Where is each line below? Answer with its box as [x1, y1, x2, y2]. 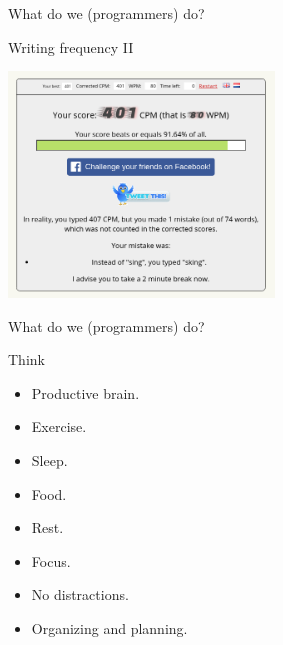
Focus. [31, 550, 71, 571]
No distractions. [31, 584, 129, 605]
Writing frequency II [8, 36, 134, 57]
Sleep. [31, 449, 68, 470]
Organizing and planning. [31, 617, 188, 638]
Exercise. [31, 416, 87, 437]
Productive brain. [31, 382, 140, 403]
